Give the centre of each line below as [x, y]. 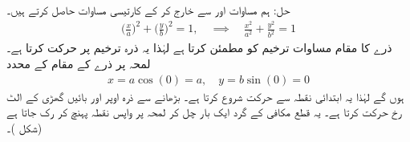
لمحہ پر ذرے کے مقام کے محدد [79, 63]
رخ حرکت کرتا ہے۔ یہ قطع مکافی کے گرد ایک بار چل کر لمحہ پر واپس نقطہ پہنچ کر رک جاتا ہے [205, 112]
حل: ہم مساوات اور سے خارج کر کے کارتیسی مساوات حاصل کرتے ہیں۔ [148, 10]
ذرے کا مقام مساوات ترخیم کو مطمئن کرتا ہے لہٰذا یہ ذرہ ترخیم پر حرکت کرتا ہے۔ [199, 48]
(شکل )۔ [24, 127]
